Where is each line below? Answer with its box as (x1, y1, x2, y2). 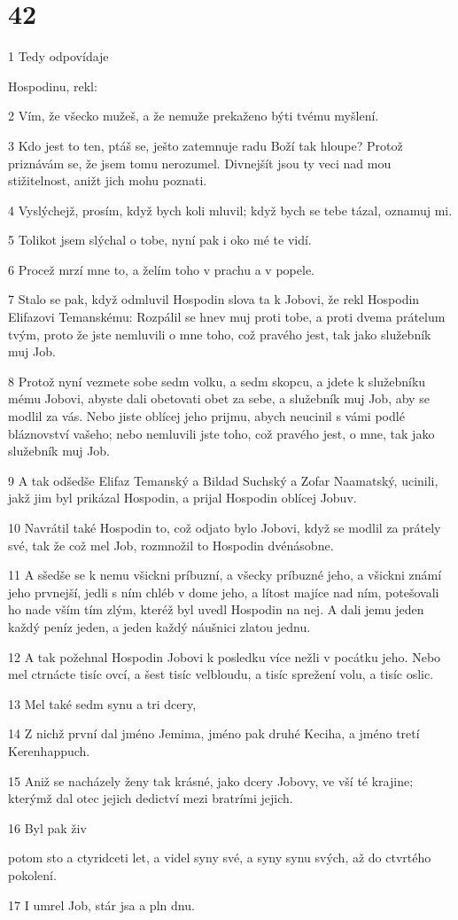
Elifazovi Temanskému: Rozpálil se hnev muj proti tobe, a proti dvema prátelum (8, 308, 446, 326)
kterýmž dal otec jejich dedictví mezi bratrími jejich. (8, 789, 293, 807)
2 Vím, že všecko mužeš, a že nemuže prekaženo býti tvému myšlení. (8, 106, 379, 125)
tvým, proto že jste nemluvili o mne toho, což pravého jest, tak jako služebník (8, 324, 431, 343)
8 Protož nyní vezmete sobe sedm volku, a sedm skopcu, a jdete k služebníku (8, 371, 426, 390)
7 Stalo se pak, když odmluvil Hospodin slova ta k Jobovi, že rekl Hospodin (8, 290, 420, 308)
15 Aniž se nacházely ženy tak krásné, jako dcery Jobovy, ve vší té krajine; (8, 771, 414, 790)
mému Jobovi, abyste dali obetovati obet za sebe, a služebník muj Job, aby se (8, 389, 430, 408)
